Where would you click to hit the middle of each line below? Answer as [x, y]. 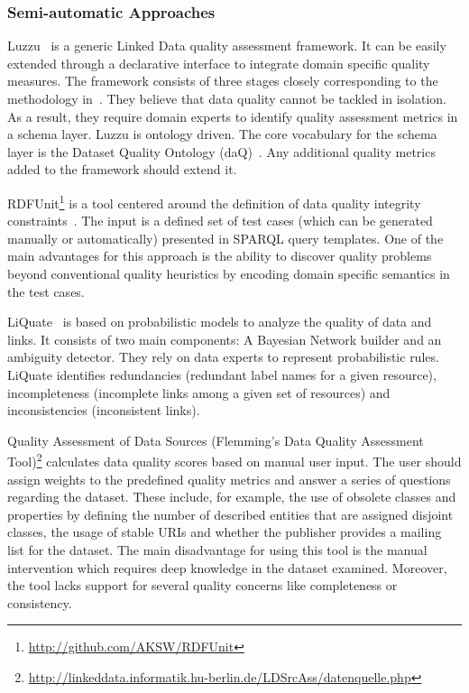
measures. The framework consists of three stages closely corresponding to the [223, 81]
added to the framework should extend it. [122, 169]
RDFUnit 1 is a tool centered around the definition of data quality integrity [214, 201]
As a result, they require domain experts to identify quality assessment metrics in [233, 116]
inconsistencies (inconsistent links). [104, 410]
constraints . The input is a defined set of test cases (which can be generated [220, 221]
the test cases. [46, 291]
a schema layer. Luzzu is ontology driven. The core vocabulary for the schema [222, 134]
